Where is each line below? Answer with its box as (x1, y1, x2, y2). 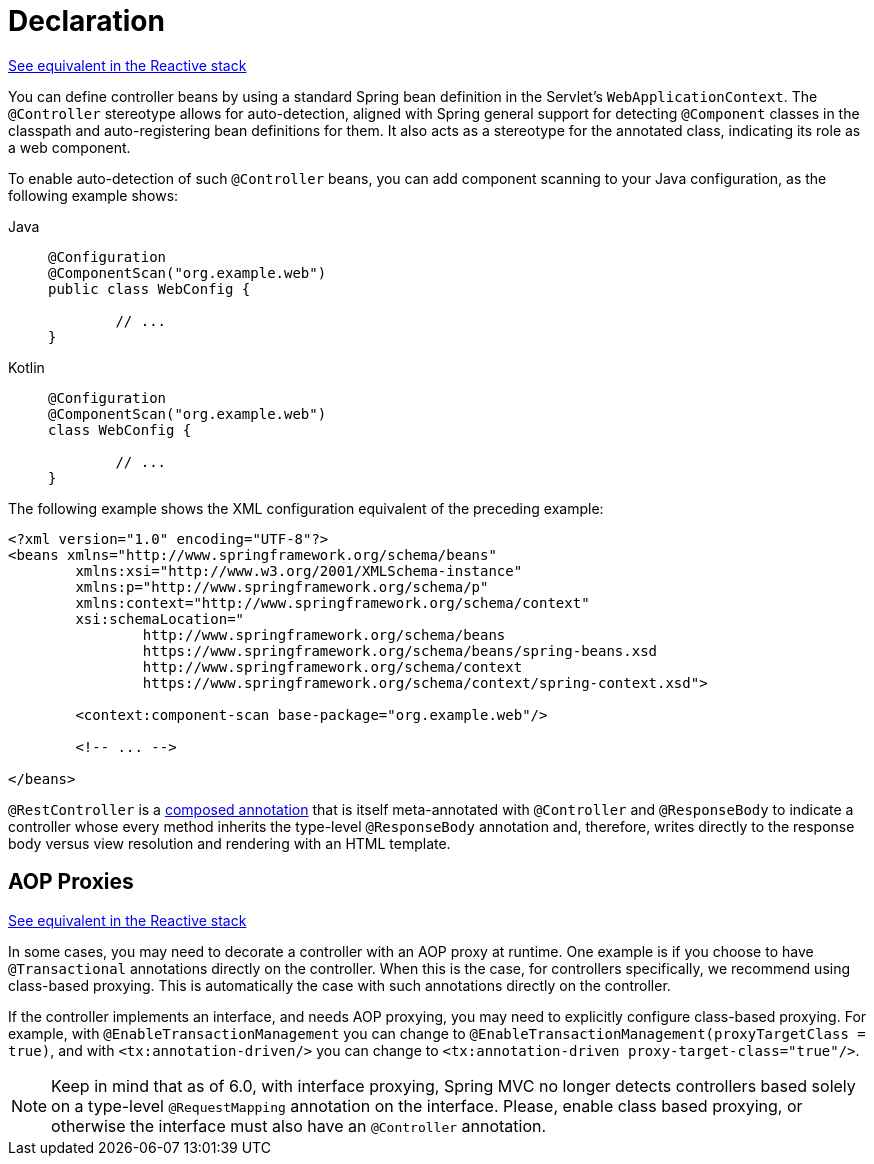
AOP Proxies (8, 869, 134, 895)
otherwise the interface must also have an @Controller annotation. (51, 1115, 547, 1136)
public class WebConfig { (48, 280, 251, 297)
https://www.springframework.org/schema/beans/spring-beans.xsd (142, 642, 658, 659)
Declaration (8, 4, 165, 38)
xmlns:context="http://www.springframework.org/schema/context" (75, 594, 590, 611)
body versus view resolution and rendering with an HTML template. (8, 834, 451, 852)
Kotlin (8, 358, 45, 376)
